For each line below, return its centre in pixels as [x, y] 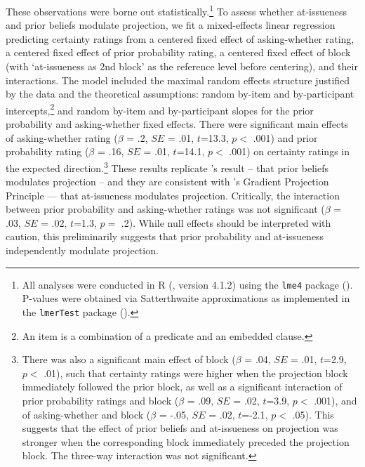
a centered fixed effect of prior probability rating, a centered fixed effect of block [178, 52]
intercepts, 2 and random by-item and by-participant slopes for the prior [160, 109]
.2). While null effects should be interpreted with [226, 222]
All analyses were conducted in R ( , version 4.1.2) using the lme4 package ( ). [187, 284]
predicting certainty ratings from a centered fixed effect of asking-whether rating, [180, 38]
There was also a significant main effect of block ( [129, 359]
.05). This [313, 414]
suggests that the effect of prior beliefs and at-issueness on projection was [180, 428]
